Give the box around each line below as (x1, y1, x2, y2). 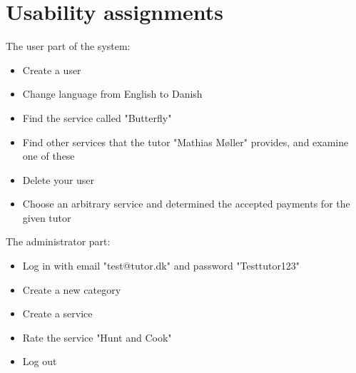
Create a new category (22, 282, 121, 297)
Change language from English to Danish (22, 86, 203, 101)
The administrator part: (6, 234, 111, 249)
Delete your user (22, 172, 95, 187)
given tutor (22, 210, 71, 225)
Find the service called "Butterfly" (22, 110, 172, 125)
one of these (22, 148, 75, 163)
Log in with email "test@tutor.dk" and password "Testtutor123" (22, 258, 300, 273)
